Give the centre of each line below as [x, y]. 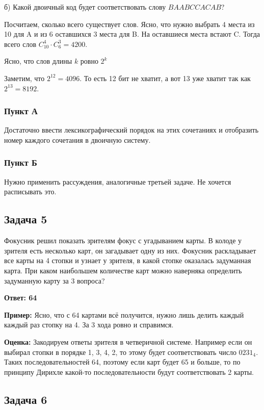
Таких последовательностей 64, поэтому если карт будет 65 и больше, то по [122, 362]
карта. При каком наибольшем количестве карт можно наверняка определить [123, 270]
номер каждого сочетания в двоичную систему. [77, 139]
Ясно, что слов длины [38, 61]
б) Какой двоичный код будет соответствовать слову [85, 7]
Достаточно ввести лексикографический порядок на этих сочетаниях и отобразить [131, 130]
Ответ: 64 [21, 298]
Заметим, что [24, 78]
